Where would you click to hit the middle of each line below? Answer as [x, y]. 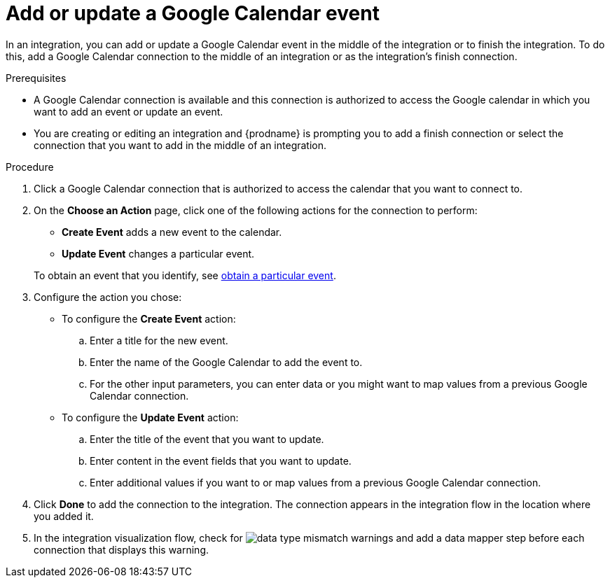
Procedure [30, 167]
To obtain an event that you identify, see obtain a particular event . [185, 275]
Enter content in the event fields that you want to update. [221, 461]
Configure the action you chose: [108, 297]
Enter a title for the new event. [159, 340]
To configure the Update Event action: [150, 417]
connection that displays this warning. [122, 549]
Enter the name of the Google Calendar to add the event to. [226, 362]
